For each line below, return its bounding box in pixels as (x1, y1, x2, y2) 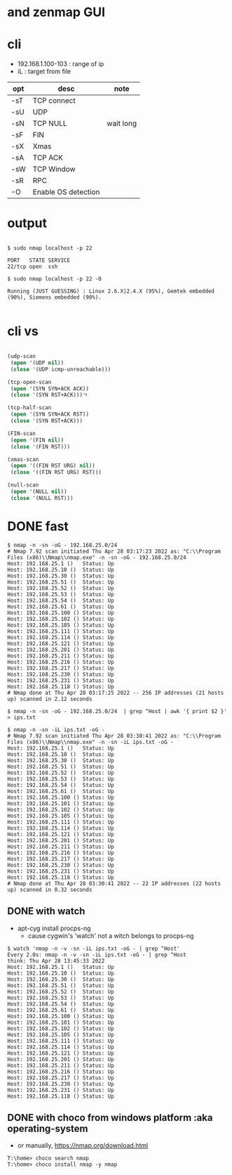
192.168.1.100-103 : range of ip (17, 60, 104, 68)
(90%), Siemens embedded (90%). (7, 294, 102, 301)
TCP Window (32, 165, 76, 174)
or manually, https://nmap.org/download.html (17, 1141, 149, 1150)
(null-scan (7, 482, 39, 489)
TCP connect (32, 96, 76, 105)
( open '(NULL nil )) (10, 488, 68, 495)
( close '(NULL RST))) (10, 494, 74, 501)
